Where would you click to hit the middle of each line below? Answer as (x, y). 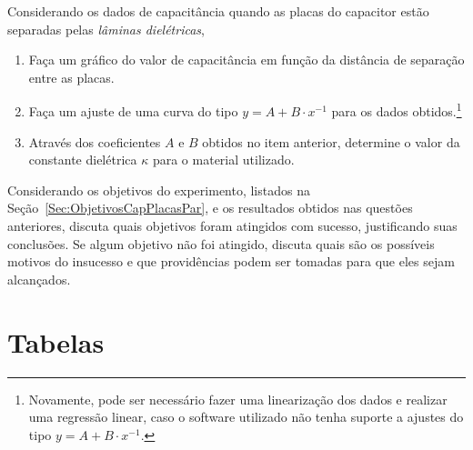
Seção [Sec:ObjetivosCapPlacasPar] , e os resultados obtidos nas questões (210, 208)
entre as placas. (71, 77)
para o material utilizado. (223, 160)
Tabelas (56, 341)
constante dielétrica (83, 160)
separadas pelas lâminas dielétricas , (106, 29)
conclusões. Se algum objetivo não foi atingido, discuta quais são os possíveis (221, 243)
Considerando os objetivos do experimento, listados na (159, 190)
